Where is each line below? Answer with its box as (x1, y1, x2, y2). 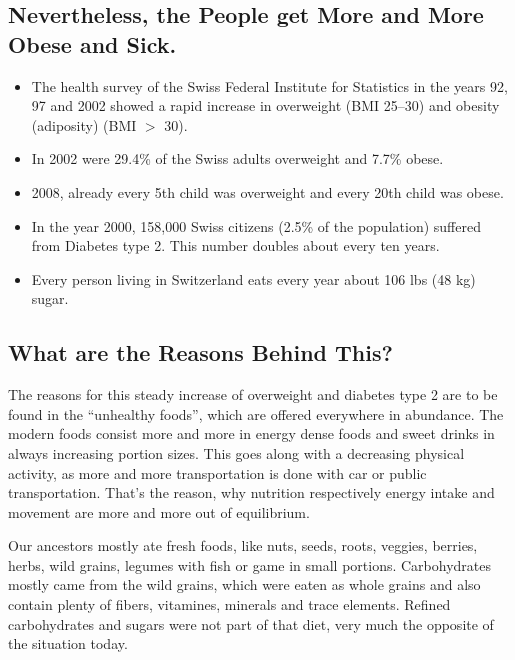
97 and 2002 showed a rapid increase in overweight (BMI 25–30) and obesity (31, 95, 500, 116)
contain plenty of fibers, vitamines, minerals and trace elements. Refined (8, 594, 451, 615)
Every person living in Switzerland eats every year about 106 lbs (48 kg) (31, 268, 476, 289)
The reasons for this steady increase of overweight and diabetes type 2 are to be (8, 384, 498, 405)
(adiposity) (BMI (31, 114, 137, 135)
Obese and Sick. (8, 28, 177, 59)
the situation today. (8, 633, 128, 654)
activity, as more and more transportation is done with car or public (8, 462, 427, 483)
